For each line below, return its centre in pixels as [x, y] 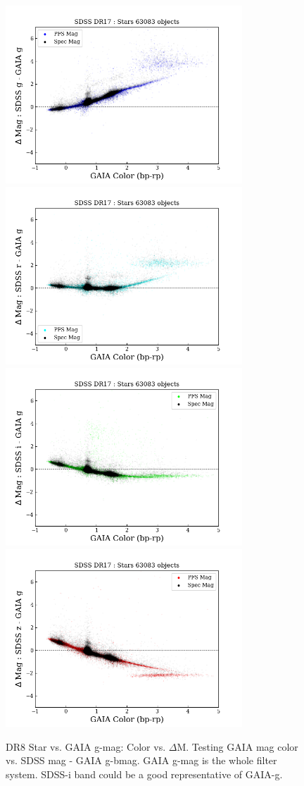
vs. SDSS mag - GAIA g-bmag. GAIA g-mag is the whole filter [141, 760]
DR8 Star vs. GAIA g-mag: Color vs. [86, 746]
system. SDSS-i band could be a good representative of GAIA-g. [144, 774]
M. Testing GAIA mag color [237, 746]
